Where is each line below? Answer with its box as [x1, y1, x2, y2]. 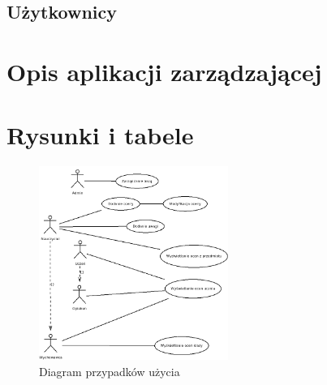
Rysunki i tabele [6, 118, 194, 152]
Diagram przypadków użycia [39, 362, 180, 379]
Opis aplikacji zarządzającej [6, 54, 322, 88]
